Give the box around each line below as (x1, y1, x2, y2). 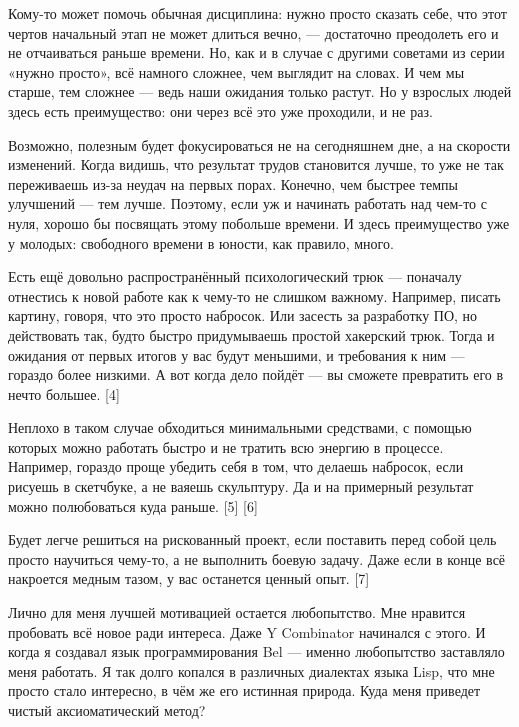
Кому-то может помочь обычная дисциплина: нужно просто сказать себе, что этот (8, 3, 507, 23)
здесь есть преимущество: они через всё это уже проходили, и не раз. (8, 100, 433, 121)
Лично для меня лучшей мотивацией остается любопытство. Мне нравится (8, 602, 466, 623)
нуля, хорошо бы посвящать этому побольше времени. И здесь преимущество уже (8, 212, 510, 233)
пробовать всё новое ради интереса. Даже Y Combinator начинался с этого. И (8, 621, 486, 642)
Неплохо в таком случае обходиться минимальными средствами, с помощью (8, 417, 472, 438)
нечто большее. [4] (8, 383, 120, 404)
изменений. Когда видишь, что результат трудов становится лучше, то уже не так (8, 154, 504, 175)
